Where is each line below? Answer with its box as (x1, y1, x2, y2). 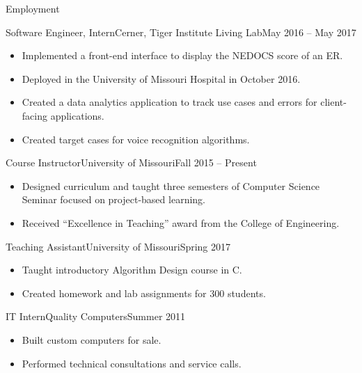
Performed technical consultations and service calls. (22, 356, 242, 370)
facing (22, 108, 47, 122)
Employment (6, 1, 60, 15)
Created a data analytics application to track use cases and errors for (22, 95, 317, 109)
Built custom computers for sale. (22, 332, 162, 347)
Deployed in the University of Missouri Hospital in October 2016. (22, 71, 301, 86)
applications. (50, 108, 104, 122)
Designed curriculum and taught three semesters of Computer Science (22, 178, 320, 193)
